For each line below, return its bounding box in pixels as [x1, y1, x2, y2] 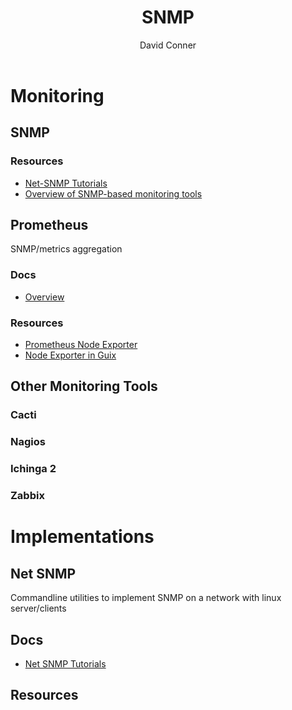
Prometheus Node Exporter [24, 339, 138, 351]
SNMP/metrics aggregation [10, 243, 123, 255]
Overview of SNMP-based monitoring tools [24, 187, 203, 200]
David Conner [139, 39, 197, 51]
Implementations [10, 526, 155, 548]
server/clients [10, 602, 67, 615]
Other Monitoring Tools [10, 378, 158, 395]
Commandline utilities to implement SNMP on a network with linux [10, 592, 282, 604]
